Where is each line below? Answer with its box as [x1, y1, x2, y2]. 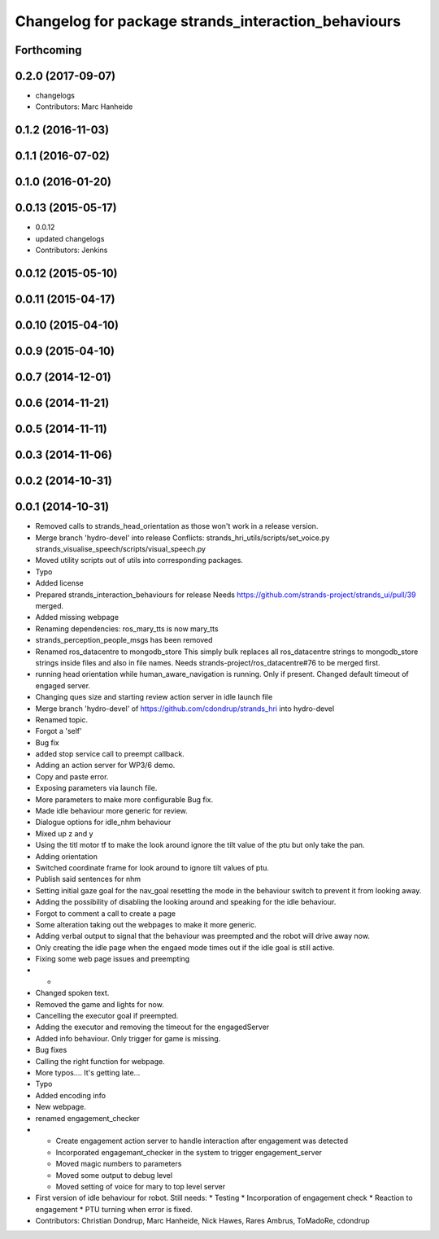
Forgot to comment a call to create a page [35, 908, 176, 918]
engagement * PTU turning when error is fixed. [35, 1204, 193, 1214]
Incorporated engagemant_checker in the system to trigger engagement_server [55, 1147, 323, 1157]
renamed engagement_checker [35, 1113, 140, 1123]
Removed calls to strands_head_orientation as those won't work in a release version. [35, 521, 319, 531]
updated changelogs [35, 233, 105, 243]
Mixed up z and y [35, 828, 93, 838]
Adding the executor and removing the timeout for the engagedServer [35, 1022, 270, 1032]
